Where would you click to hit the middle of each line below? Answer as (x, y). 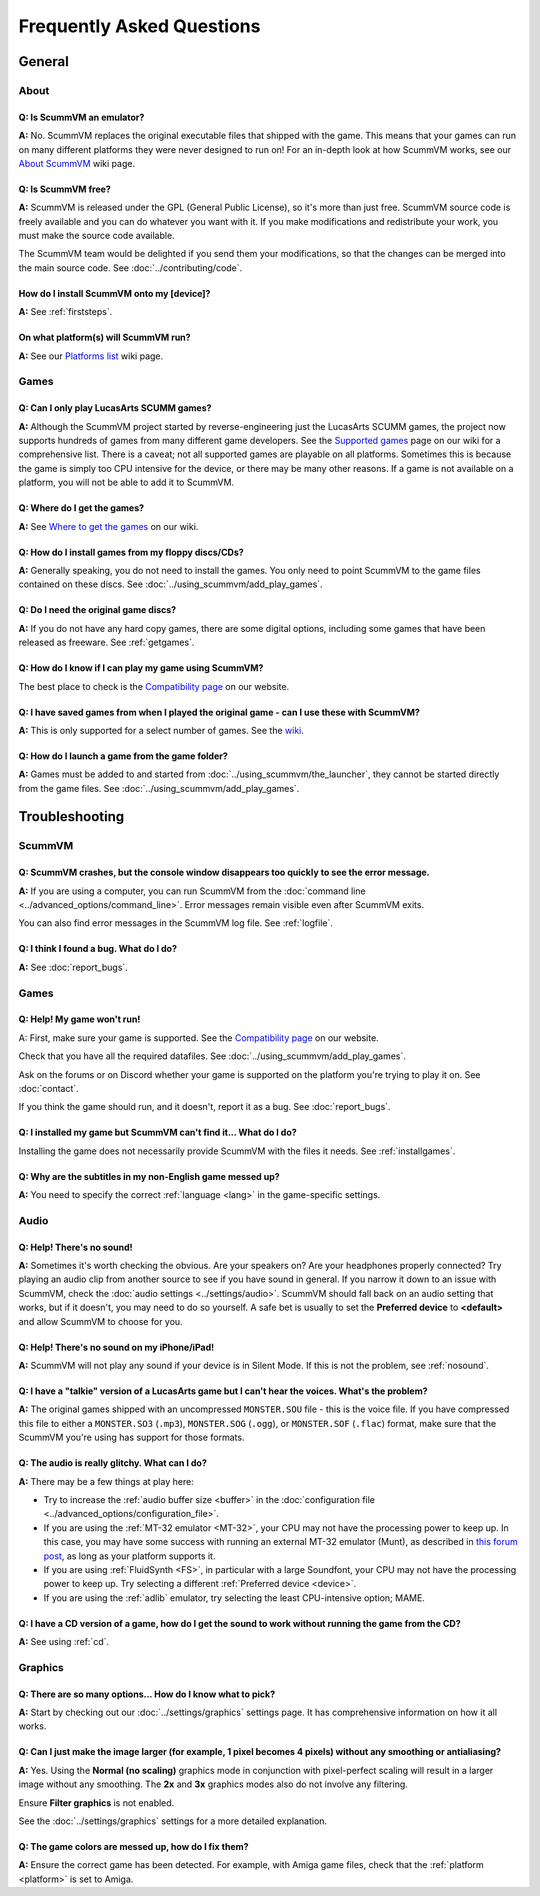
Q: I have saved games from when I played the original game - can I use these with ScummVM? (219, 712)
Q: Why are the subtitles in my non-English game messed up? (149, 1176)
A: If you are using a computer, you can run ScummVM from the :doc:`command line (192, 891)
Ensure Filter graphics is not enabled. (96, 1802)
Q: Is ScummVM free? (65, 189)
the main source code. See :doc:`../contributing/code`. (130, 267)
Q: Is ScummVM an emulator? (81, 117)
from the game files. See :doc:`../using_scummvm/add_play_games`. (159, 788)
